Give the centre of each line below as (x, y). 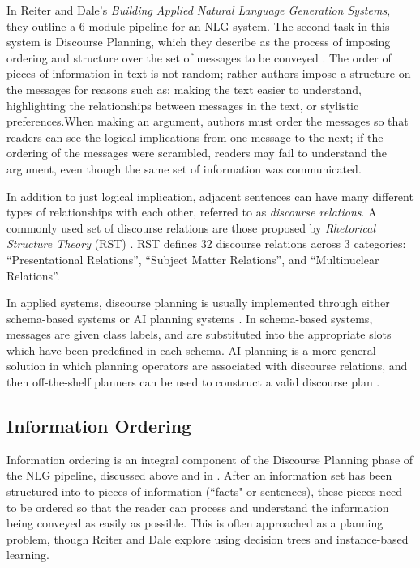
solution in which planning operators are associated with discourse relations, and (207, 366)
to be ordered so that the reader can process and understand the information (198, 507)
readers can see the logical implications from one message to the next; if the (195, 137)
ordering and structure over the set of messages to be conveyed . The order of (199, 57)
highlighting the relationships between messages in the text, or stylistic (183, 105)
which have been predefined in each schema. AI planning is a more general (191, 350)
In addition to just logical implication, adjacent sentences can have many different (210, 196)
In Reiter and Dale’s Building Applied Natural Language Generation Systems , (199, 10)
